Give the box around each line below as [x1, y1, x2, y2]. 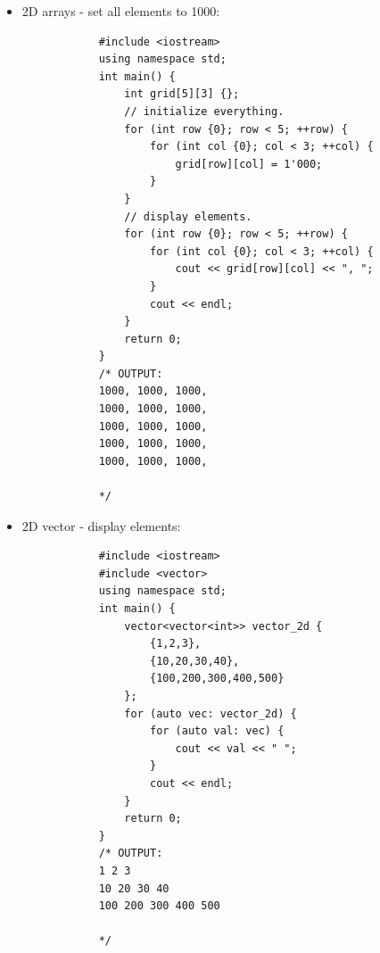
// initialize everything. [124, 104, 285, 118]
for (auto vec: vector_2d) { [124, 707, 297, 720]
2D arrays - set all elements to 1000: [21, 2, 220, 20]
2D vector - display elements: [21, 516, 181, 535]
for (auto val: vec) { [149, 725, 285, 738]
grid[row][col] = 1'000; [175, 157, 323, 170]
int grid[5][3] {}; [124, 87, 240, 101]
